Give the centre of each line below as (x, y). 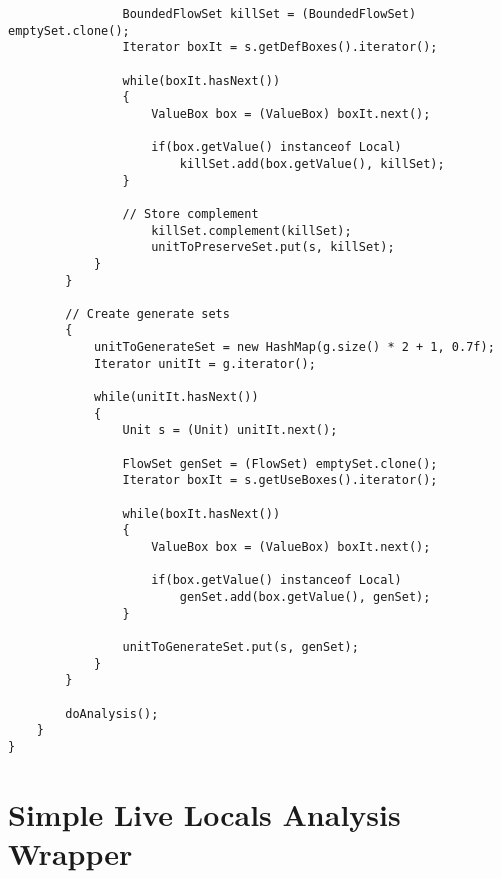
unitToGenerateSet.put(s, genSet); (240, 646)
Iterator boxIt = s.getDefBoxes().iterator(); (280, 47)
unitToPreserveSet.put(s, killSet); (273, 247)
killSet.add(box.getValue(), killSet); (312, 163)
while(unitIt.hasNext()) (176, 397)
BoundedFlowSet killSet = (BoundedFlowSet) (269, 14)
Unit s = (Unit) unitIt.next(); (230, 430)
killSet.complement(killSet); (251, 230)
